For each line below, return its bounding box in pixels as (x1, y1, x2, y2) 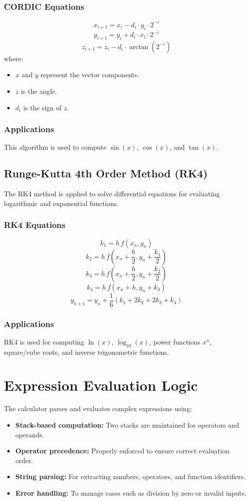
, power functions (149, 336, 200, 346)
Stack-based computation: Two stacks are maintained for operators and (15, 420, 239, 430)
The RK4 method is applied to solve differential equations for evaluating (4, 189, 220, 199)
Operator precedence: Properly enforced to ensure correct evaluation (15, 446, 230, 456)
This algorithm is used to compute (4, 142, 107, 152)
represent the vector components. (40, 69, 140, 80)
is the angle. (20, 86, 57, 96)
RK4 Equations (4, 219, 66, 231)
